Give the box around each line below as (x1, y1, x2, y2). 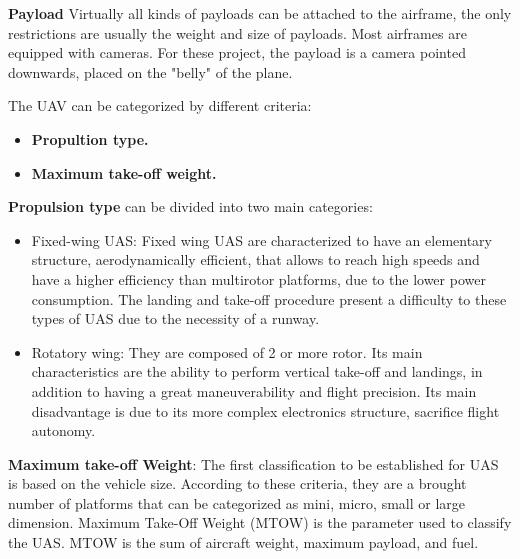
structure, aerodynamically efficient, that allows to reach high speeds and (31, 249, 480, 270)
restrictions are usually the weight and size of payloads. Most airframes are (8, 22, 467, 43)
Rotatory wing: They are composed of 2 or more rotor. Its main (31, 341, 423, 362)
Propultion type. (31, 128, 149, 149)
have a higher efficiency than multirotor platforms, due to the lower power (31, 268, 486, 289)
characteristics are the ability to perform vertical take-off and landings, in (31, 361, 483, 382)
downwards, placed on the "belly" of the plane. (8, 61, 293, 82)
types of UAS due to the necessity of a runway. (31, 308, 320, 329)
